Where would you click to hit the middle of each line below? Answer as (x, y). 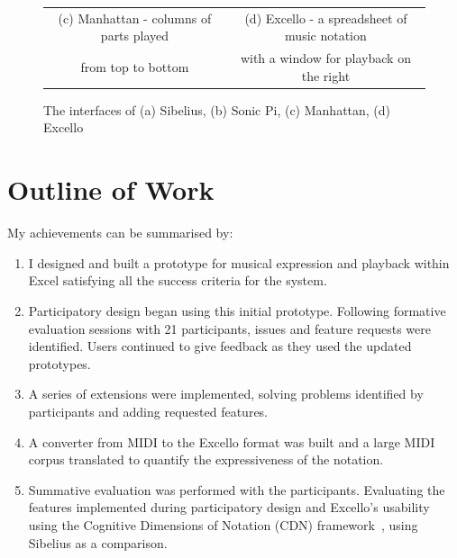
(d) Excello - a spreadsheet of (326, 18)
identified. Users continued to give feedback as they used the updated (220, 346)
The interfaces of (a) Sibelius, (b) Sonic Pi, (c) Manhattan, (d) (217, 109)
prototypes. (59, 363)
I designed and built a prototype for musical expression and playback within (239, 262)
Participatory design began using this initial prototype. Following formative (237, 310)
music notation (326, 36)
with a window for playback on (325, 58)
